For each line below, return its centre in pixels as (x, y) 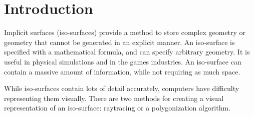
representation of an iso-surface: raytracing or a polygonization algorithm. (117, 108)
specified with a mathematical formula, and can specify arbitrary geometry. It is (127, 52)
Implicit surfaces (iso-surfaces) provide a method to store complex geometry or (125, 32)
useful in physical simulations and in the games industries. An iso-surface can (123, 61)
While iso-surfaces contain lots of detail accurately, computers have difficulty (122, 88)
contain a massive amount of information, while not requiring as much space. (122, 71)
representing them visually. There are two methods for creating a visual (114, 98)
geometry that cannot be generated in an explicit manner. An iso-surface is (119, 42)
